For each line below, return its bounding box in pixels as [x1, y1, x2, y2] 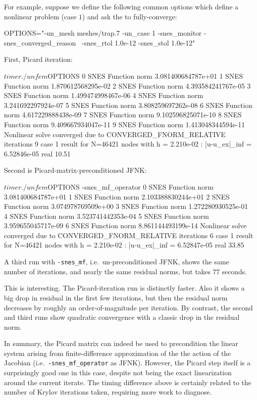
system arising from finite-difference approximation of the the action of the [4, 348, 231, 358]
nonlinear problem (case [4, 11, 77, 21]
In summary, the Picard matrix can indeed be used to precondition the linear [4, 338, 239, 349]
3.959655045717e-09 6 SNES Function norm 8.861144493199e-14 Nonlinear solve [4, 220, 247, 231]
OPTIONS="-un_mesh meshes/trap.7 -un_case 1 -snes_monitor [4, 28, 202, 38]
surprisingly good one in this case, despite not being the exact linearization [4, 367, 232, 378]
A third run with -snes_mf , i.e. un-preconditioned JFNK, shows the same [4, 256, 229, 267]
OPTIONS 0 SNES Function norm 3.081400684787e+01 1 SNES [48, 70, 243, 81]
